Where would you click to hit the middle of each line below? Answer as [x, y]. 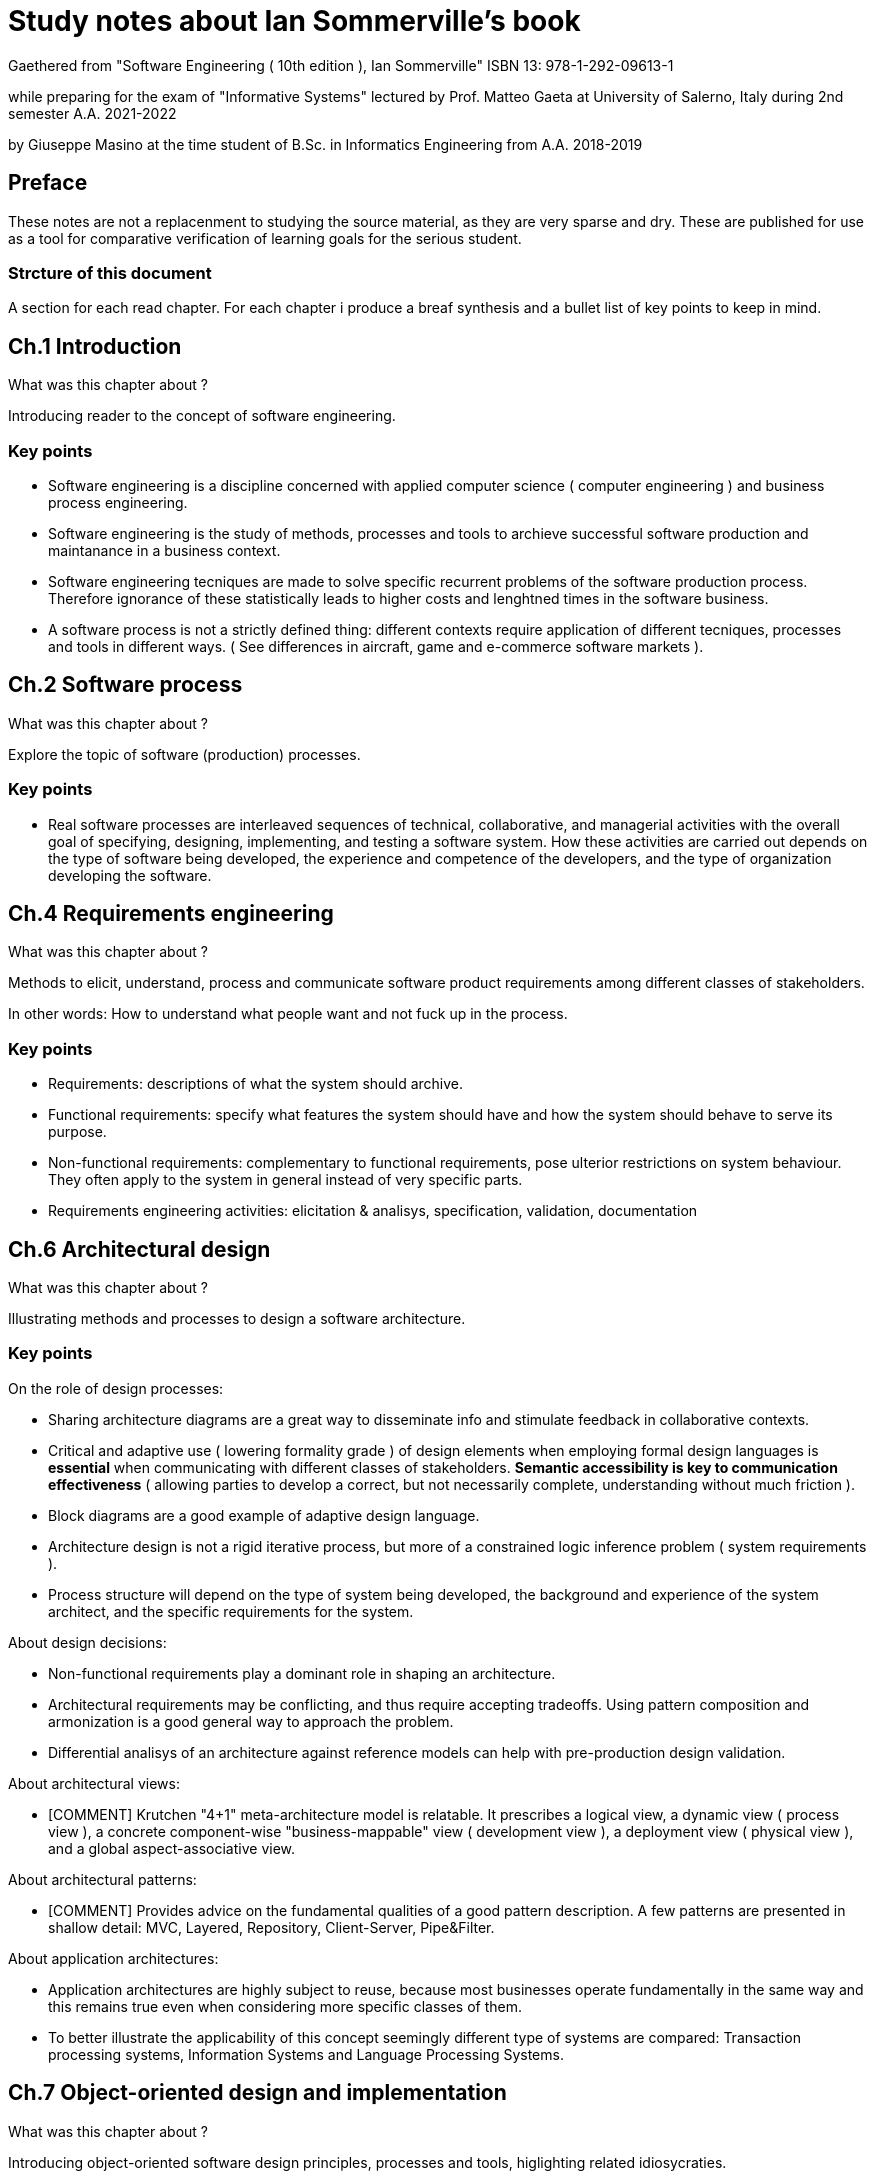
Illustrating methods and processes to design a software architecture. [237, 1318]
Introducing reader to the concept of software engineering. [202, 416]
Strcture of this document [110, 272]
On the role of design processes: [116, 1388]
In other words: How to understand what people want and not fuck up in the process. [288, 1014]
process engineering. [118, 502]
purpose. [77, 1132]
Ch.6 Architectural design [139, 1249]
